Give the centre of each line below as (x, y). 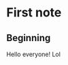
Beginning (29, 38)
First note (34, 13)
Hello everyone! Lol (33, 54)
